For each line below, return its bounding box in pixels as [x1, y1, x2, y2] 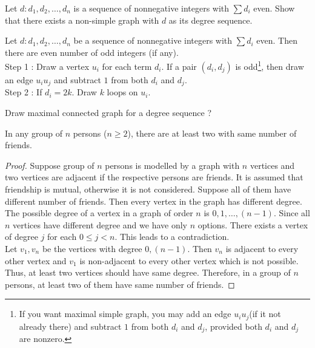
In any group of [5, 126, 62, 139]
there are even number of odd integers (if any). [5, 46, 179, 58]
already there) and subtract [19, 319, 122, 332]
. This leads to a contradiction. [114, 230, 230, 243]
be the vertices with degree [42, 242, 142, 255]
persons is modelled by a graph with [105, 159, 240, 171]
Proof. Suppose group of [5, 159, 94, 171]
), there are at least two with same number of [127, 126, 297, 139]
